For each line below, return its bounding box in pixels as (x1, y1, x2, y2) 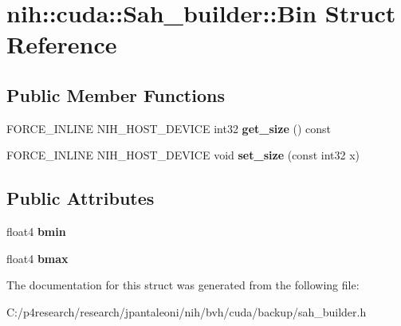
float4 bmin (6, 223, 66, 240)
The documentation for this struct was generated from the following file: (6, 277, 360, 293)
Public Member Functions (6, 82, 225, 107)
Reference (6, 28, 117, 61)
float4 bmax (6, 249, 69, 266)
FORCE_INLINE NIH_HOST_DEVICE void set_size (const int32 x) (6, 147, 360, 163)
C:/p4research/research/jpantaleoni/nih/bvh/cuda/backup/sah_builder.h (6, 303, 367, 320)
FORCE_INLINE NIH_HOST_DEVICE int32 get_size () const (6, 120, 331, 136)
